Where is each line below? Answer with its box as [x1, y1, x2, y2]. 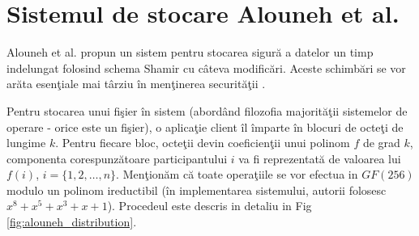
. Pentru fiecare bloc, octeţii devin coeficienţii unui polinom [55, 134, 350, 151]
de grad [362, 134, 400, 151]
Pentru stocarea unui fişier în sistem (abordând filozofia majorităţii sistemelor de [6, 102, 408, 119]
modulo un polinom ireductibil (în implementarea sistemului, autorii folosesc [6, 181, 387, 198]
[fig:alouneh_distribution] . [6, 213, 137, 230]
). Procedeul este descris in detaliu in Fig [107, 197, 312, 214]
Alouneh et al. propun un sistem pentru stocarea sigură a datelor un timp [6, 44, 374, 61]
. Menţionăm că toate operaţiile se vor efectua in [116, 166, 358, 183]
